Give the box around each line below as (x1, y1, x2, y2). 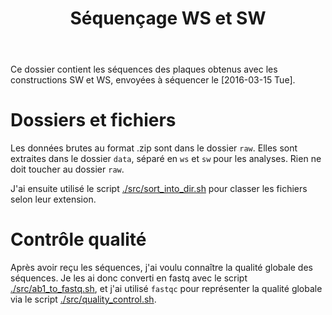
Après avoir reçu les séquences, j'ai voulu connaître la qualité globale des (10, 262, 313, 274)
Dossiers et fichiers (10, 109, 177, 132)
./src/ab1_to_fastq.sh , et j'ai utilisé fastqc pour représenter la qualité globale (10, 283, 323, 295)
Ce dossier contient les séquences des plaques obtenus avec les (10, 63, 278, 76)
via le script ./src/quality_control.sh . (10, 293, 157, 306)
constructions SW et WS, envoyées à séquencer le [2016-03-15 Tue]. (10, 74, 296, 86)
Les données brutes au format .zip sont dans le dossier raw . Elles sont (10, 142, 298, 154)
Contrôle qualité (10, 228, 147, 251)
